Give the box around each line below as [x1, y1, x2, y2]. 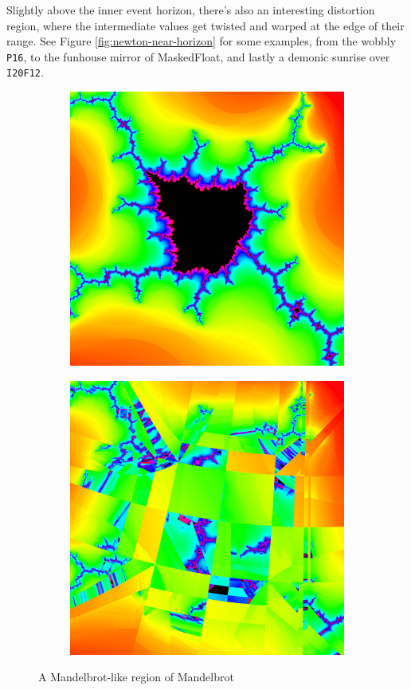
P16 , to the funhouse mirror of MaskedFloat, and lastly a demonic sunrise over [6, 48, 390, 65]
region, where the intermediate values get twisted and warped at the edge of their [6, 17, 405, 33]
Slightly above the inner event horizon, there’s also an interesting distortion [6, 2, 375, 18]
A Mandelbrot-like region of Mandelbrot [38, 668, 234, 685]
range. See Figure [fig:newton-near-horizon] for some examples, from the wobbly [6, 33, 397, 49]
